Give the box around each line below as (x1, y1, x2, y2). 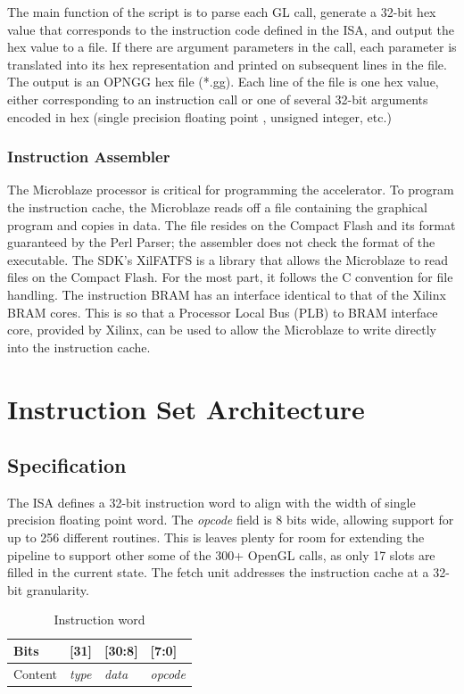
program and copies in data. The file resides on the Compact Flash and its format (7, 215, 456, 234)
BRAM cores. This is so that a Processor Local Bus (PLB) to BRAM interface (7, 302, 438, 321)
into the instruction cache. (7, 337, 151, 356)
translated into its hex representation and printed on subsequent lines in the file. (7, 54, 447, 73)
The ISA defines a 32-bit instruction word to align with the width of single (7, 492, 416, 511)
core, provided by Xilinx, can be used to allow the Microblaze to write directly (7, 320, 436, 339)
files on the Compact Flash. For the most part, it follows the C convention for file (7, 268, 453, 286)
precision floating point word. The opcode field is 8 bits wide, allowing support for (7, 510, 454, 529)
